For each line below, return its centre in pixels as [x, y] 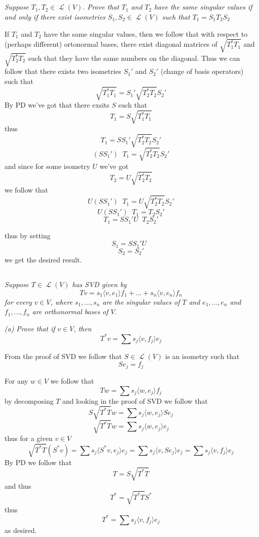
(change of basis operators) [202, 71]
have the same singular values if [203, 7]
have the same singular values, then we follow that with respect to [146, 33]
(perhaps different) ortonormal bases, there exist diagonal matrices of [111, 44]
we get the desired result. [43, 260]
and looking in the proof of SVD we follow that [135, 400]
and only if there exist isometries [55, 16]
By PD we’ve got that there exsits [57, 105]
